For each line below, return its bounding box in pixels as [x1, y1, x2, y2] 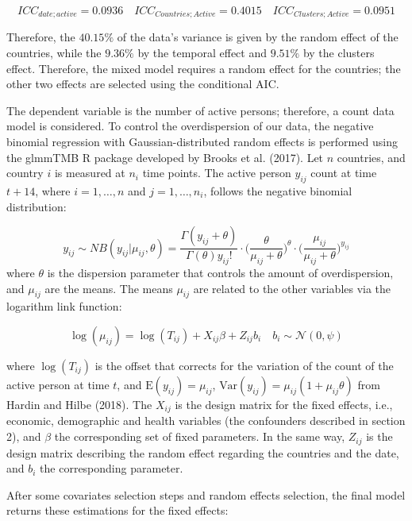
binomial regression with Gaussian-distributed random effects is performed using [6, 133, 398, 150]
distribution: [6, 198, 67, 214]
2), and [6, 428, 41, 445]
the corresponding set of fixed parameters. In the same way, [54, 428, 345, 445]
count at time [310, 164, 377, 181]
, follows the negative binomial [203, 183, 352, 199]
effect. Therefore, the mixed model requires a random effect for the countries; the [6, 60, 401, 76]
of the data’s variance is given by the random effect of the [117, 29, 399, 45]
